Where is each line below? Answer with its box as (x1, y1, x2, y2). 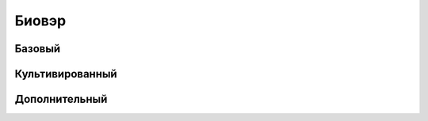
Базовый (14, 42, 61, 55)
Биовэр (14, 12, 67, 29)
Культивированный (14, 67, 118, 81)
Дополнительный (14, 93, 108, 106)
